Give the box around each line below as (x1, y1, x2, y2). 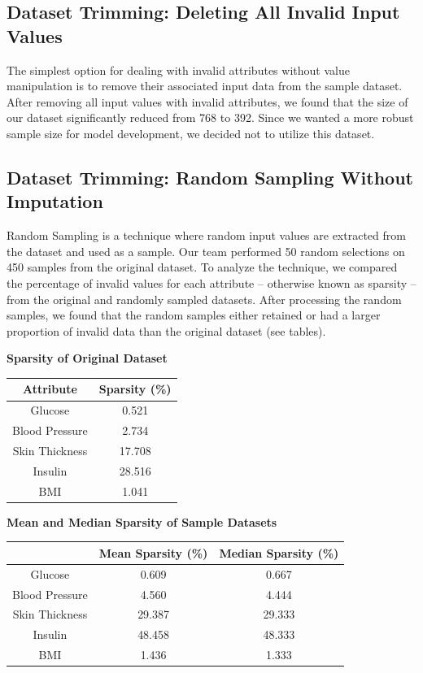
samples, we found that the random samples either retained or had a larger (7, 306, 381, 323)
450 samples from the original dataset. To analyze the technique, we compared (7, 258, 398, 276)
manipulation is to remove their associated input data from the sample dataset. (7, 77, 403, 94)
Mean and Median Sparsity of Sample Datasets (7, 513, 277, 530)
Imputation (7, 189, 103, 214)
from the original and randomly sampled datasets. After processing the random (7, 290, 402, 307)
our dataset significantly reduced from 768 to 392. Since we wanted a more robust (7, 109, 414, 126)
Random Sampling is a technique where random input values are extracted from (7, 227, 406, 244)
